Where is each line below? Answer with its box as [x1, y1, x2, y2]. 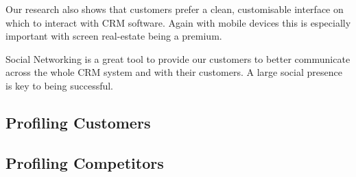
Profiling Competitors [5, 152, 164, 173]
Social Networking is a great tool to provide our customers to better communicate [5, 51, 351, 66]
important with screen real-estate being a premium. [5, 29, 222, 43]
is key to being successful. [5, 78, 114, 92]
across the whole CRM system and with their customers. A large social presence [5, 65, 342, 79]
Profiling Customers [5, 111, 151, 133]
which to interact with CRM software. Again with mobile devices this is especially [5, 15, 351, 29]
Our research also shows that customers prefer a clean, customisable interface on [5, 2, 344, 16]
